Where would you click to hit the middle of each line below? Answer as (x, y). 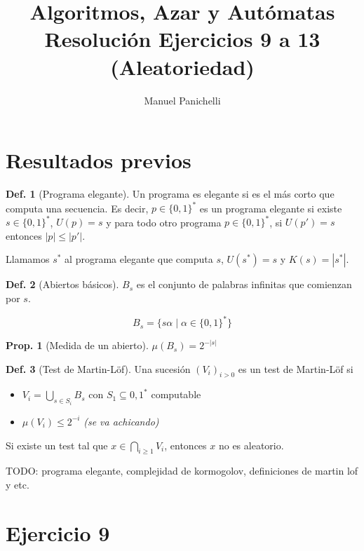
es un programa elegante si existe (271, 208)
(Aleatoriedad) (182, 66)
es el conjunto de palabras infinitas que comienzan (244, 284)
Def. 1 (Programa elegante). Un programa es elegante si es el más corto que (170, 194)
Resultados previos (99, 160)
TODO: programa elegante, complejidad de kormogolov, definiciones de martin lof (182, 471)
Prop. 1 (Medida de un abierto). (77, 345)
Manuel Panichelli (182, 100)
